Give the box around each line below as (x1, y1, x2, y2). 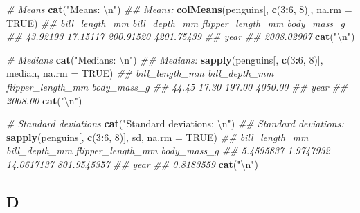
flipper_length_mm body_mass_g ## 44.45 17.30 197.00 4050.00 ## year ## (6, 79, 348, 93)
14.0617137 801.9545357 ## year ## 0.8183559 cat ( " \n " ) (6, 156, 258, 171)
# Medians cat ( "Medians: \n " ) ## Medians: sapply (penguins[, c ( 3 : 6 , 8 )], (6, 52, 323, 66)
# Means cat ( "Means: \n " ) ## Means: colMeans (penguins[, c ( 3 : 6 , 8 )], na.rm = (6, 2, 352, 16)
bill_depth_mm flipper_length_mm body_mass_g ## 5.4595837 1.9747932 (6, 143, 330, 158)
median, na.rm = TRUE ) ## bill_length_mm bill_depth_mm (6, 66, 274, 80)
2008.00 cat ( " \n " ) (6, 93, 82, 107)
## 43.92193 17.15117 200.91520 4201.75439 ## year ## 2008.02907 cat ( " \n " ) (6, 29, 355, 44)
